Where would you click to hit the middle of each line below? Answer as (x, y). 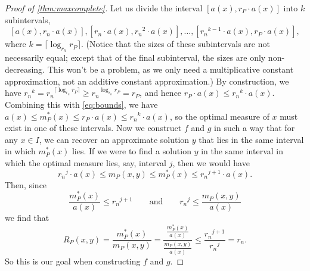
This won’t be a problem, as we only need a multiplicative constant (170, 69)
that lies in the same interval (251, 139)
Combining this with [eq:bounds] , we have (81, 104)
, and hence (161, 93)
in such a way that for (255, 128)
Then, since (26, 184)
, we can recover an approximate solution (114, 139)
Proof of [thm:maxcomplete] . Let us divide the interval (104, 8)
